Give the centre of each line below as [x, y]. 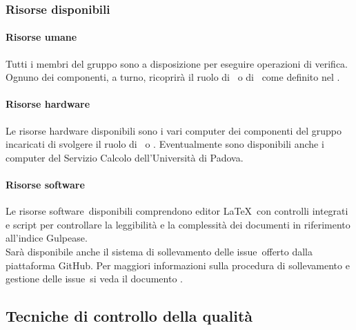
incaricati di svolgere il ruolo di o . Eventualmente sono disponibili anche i [165, 144]
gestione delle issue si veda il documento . [94, 279]
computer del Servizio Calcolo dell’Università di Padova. [125, 157]
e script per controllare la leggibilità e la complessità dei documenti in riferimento [178, 224]
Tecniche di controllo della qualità [129, 316]
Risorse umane [41, 37]
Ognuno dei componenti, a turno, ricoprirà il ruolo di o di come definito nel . [173, 77]
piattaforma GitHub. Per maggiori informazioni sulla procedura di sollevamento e [178, 265]
